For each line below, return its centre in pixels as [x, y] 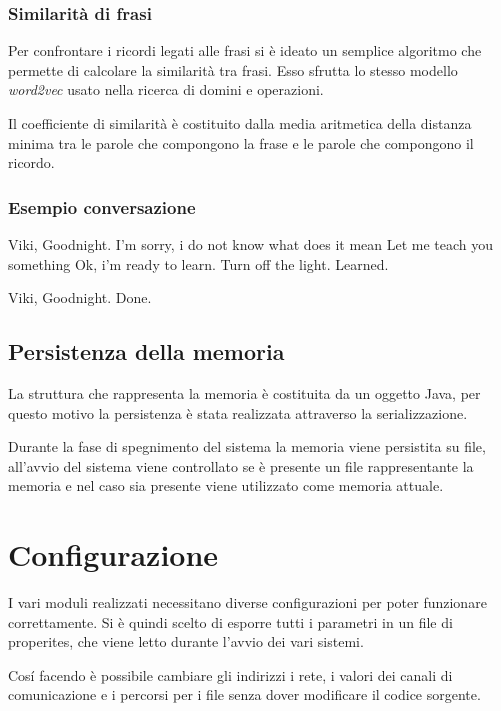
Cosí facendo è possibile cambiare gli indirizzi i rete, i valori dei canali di [230, 674]
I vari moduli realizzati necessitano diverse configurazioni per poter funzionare [247, 602]
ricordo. [31, 162]
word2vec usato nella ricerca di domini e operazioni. [166, 89]
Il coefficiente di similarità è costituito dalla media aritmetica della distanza [240, 123]
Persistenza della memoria [146, 351]
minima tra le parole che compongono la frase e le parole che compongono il [241, 142]
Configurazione [113, 554]
